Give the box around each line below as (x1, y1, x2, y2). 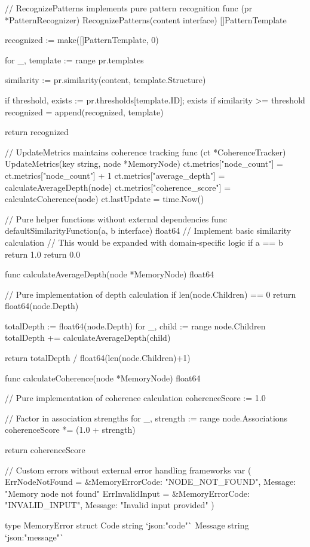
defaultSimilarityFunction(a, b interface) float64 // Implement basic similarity (5, 224, 291, 237)
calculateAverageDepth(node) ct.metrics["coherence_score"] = (5, 181, 231, 193)
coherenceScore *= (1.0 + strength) (5, 423, 136, 436)
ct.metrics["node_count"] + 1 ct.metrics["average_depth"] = (5, 169, 225, 181)
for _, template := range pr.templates (5, 53, 144, 66)
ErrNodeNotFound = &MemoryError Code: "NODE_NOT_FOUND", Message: (5, 475, 296, 488)
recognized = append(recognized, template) (5, 105, 164, 118)
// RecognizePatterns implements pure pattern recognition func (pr (5, 2, 253, 14)
